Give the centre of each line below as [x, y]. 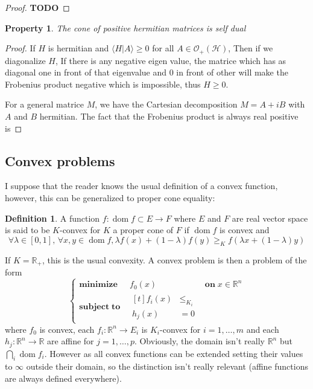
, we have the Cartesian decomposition [166, 104]
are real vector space [270, 218]
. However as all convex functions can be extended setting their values [174, 353]
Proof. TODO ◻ [37, 7]
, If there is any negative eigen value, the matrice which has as [171, 60]
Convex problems [60, 160]
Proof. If [20, 48]
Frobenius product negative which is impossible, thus [103, 84]
